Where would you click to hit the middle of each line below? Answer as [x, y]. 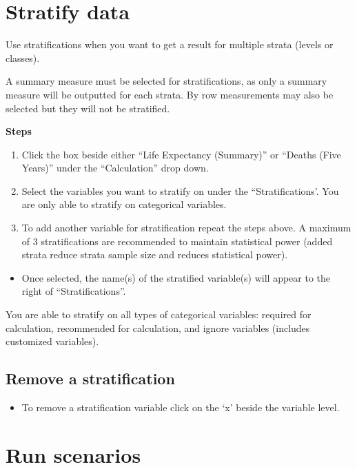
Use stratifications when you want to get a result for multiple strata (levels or [170, 44]
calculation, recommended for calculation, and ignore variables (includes [158, 327]
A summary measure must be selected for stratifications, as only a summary [166, 81]
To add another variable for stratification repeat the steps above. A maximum [186, 228]
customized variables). [52, 341]
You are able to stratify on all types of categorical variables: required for [159, 314]
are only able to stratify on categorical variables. [124, 204]
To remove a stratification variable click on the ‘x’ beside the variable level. [181, 407]
